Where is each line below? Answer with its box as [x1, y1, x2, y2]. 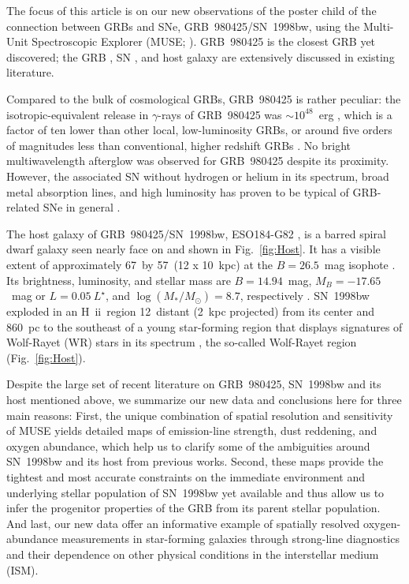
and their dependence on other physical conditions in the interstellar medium [6, 546, 379, 562]
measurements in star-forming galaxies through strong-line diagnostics [61, 530, 400, 547]
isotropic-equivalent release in [6, 106, 149, 122]
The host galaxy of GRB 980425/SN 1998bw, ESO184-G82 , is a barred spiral [6, 225, 386, 241]
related [6, 199, 40, 215]
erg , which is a [318, 106, 392, 122]
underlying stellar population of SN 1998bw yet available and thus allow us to [6, 484, 385, 500]
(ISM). [6, 561, 39, 578]
